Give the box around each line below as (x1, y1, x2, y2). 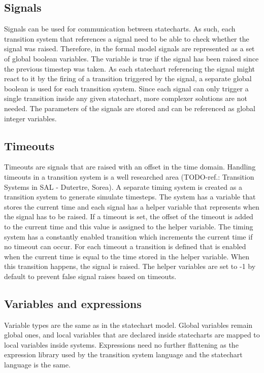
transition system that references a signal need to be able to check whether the (4, 33, 249, 44)
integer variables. (4, 113, 57, 123)
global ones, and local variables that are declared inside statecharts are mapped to (4, 329, 260, 340)
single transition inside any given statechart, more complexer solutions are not (4, 93, 247, 104)
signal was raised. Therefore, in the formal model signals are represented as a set (4, 43, 255, 54)
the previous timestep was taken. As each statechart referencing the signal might (4, 63, 255, 74)
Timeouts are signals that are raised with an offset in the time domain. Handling (4, 161, 256, 172)
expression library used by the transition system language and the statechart (4, 349, 243, 360)
